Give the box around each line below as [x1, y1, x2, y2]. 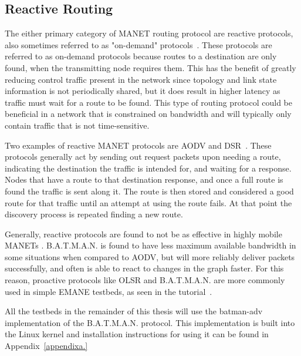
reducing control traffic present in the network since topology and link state [5, 73, 277, 85]
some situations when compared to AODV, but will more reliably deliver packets [5, 250, 295, 263]
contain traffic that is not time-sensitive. [5, 119, 150, 131]
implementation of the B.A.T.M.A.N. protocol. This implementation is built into [5, 316, 295, 328]
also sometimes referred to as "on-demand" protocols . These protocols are [5, 38, 272, 51]
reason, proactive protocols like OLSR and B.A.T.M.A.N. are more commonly [5, 274, 285, 286]
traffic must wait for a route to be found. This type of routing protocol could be [5, 96, 292, 108]
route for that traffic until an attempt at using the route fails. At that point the [5, 196, 292, 209]
